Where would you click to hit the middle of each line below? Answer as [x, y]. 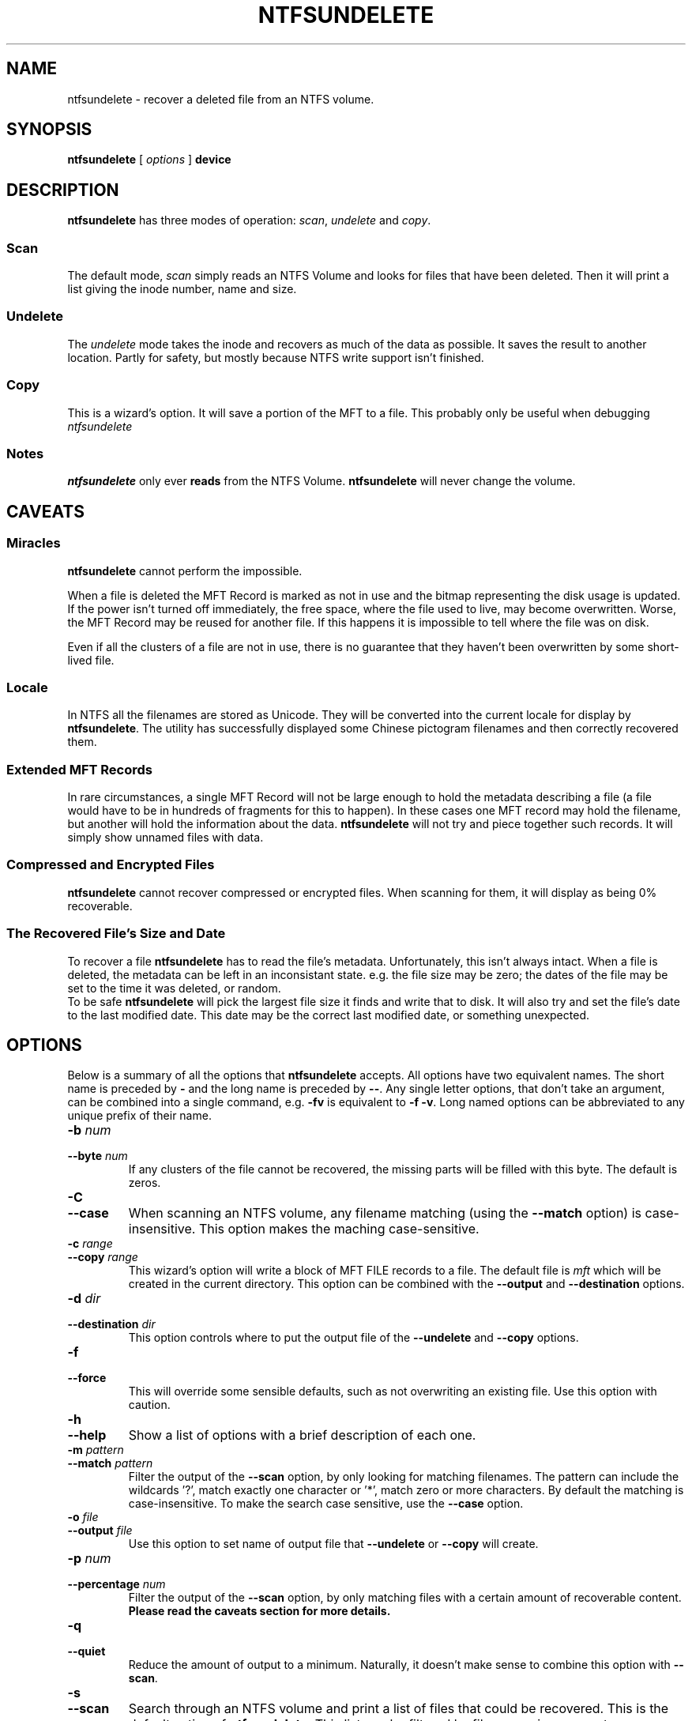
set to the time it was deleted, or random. [174, 988]
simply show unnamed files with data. [165, 837]
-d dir [84, 1299]
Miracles [34, 543]
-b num [89, 1130]
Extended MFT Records [79, 769]
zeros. [145, 1183]
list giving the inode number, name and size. [182, 289]
